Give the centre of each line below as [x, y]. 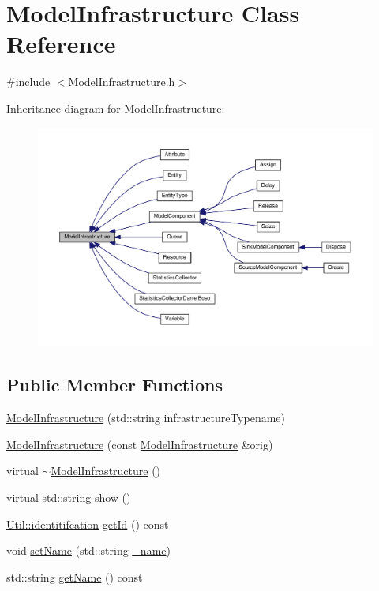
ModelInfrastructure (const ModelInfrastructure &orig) [140, 444]
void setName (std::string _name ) [88, 550]
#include [28, 82]
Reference [61, 44]
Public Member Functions [114, 385]
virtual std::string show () [69, 497]
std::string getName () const [75, 576]
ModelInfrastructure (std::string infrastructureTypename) [146, 418]
